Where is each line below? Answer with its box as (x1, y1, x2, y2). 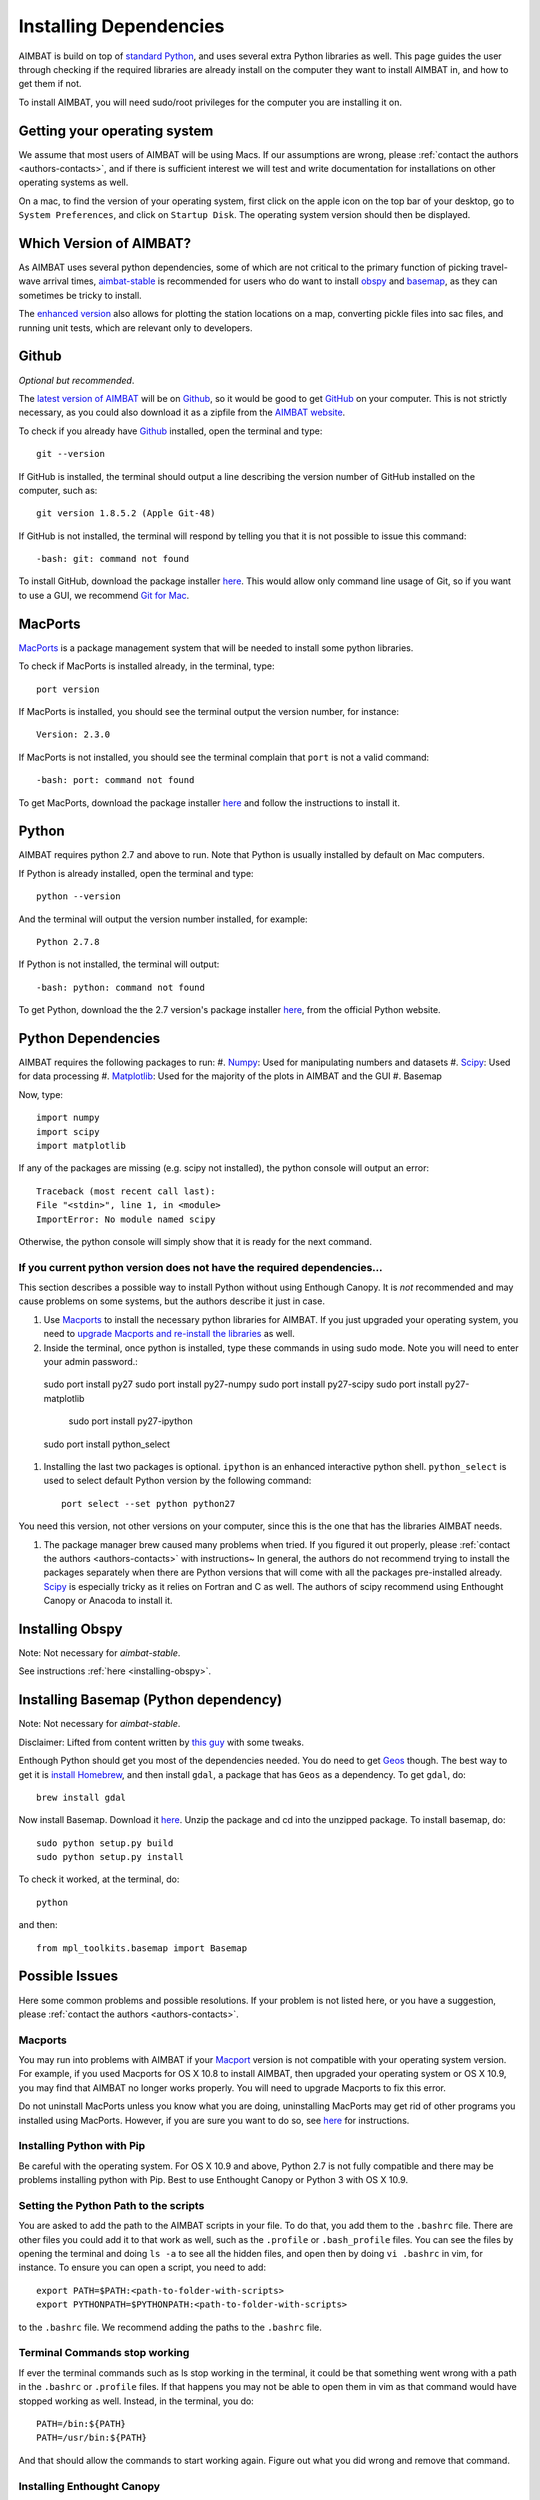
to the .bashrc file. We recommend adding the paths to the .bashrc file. (18, 2321, 322, 2333)
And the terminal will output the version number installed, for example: (18, 913, 309, 925)
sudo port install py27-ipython (68, 1415, 194, 1427)
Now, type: (18, 1088, 64, 1100)
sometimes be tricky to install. (18, 289, 142, 301)
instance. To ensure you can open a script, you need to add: (18, 2261, 267, 2274)
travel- (480, 261, 509, 274)
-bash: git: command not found (36, 553, 190, 565)
